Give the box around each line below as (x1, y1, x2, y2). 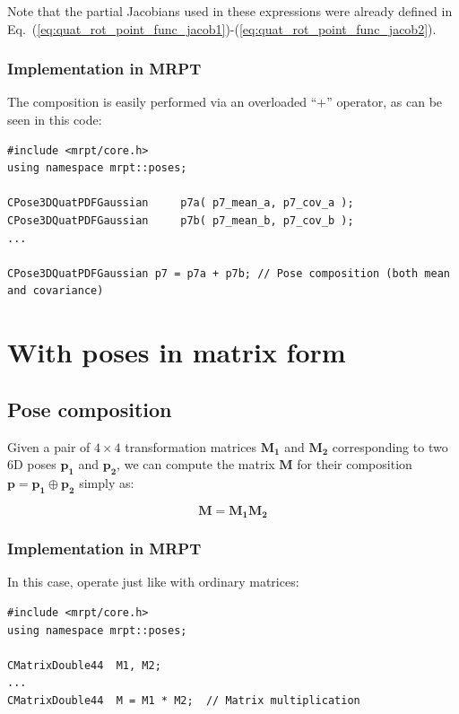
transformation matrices (125, 437, 257, 456)
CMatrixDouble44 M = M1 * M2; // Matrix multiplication (7, 693, 360, 707)
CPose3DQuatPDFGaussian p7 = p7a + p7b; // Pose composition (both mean (7, 266, 450, 280)
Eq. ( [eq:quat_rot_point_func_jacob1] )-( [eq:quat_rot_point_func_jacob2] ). (7, 19, 437, 38)
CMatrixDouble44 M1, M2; (7, 658, 161, 672)
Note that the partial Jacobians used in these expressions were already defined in (7, 2, 453, 20)
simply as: (79, 473, 134, 492)
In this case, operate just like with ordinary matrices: (7, 572, 299, 591)
